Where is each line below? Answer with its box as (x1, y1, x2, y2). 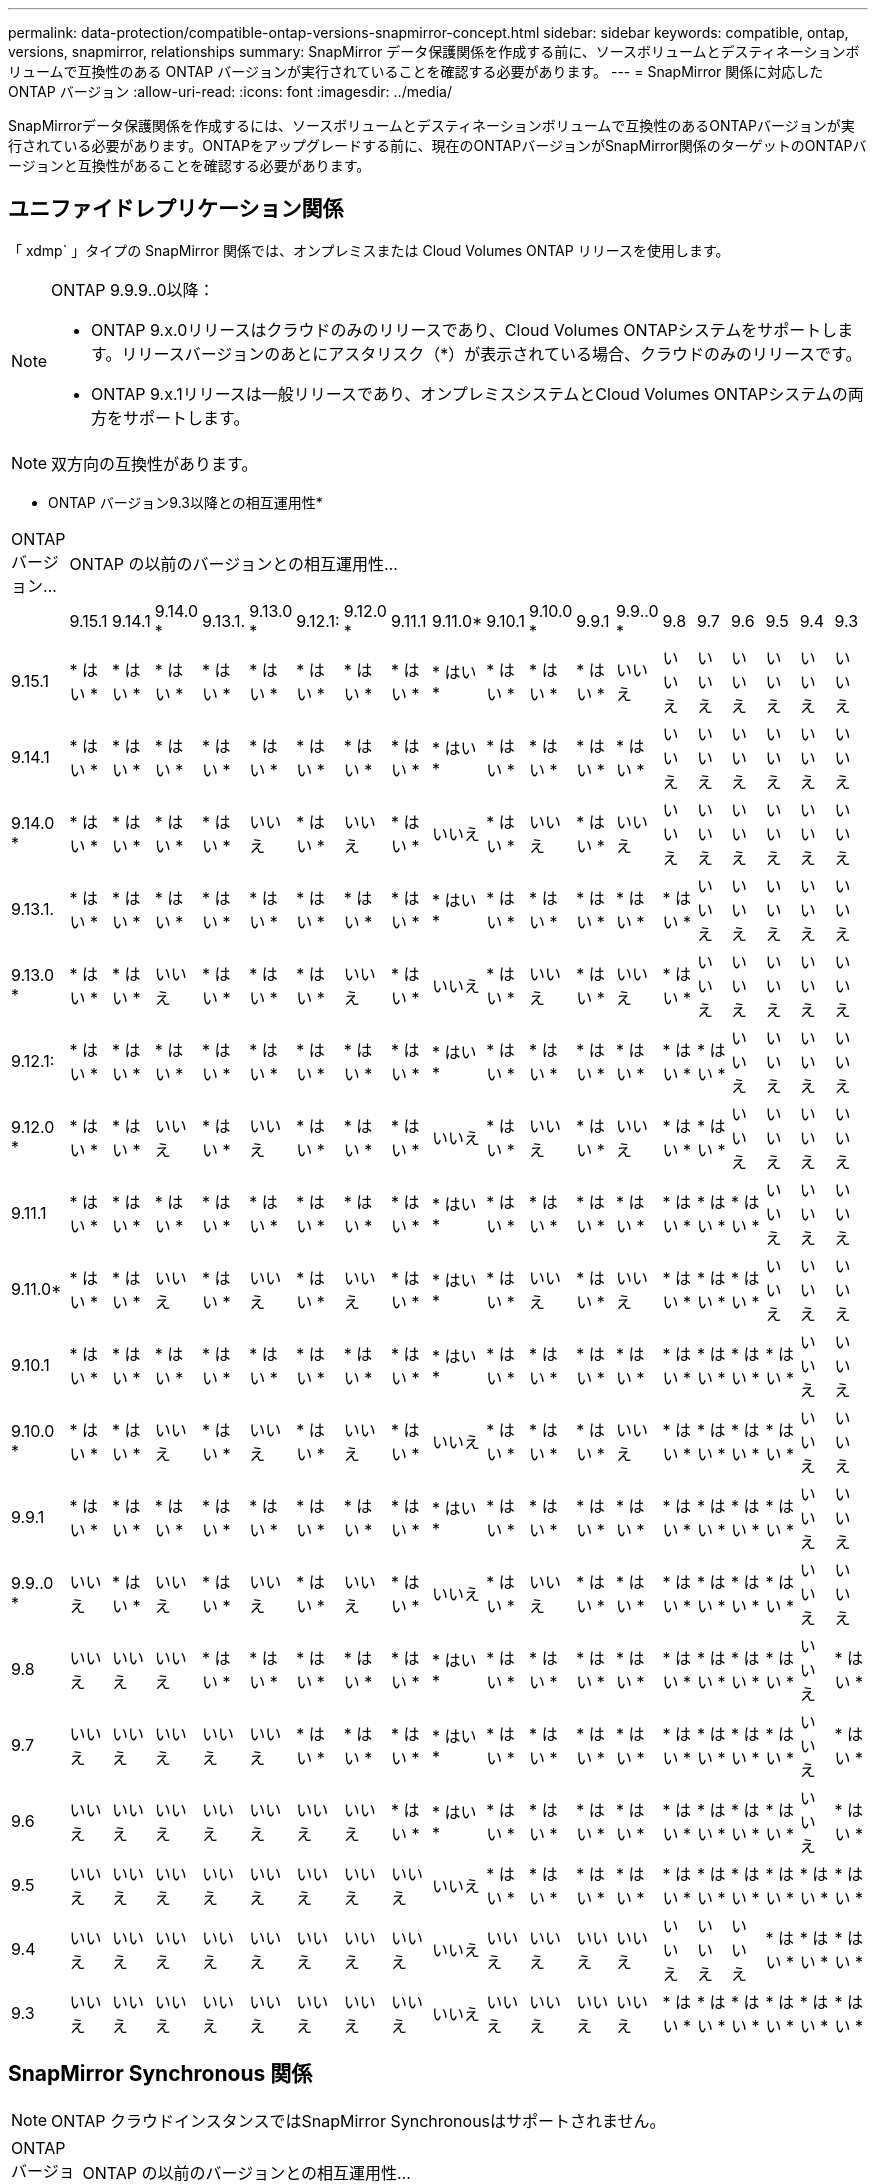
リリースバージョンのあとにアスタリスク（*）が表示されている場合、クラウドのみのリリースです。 (121, 343, 862, 364)
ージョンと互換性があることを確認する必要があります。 (8, 157, 371, 174)
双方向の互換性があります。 (51, 453, 258, 474)
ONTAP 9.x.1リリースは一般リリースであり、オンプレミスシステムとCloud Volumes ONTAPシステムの (91, 383, 848, 404)
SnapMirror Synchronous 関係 (8, 2061, 313, 2087)
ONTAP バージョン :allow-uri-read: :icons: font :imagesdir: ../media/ (8, 83, 452, 100)
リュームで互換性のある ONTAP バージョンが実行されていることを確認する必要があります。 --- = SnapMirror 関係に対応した (8, 63, 824, 80)
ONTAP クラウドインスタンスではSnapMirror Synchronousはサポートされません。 (51, 2110, 666, 2131)
